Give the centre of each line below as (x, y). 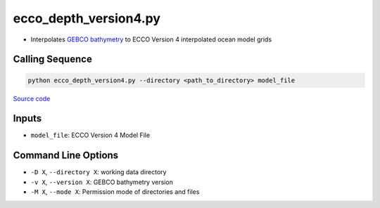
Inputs (27, 118)
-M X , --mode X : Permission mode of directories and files (115, 192)
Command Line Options (66, 156)
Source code (32, 98)
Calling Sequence (53, 59)
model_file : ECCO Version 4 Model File (90, 135)
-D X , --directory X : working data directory (99, 172)
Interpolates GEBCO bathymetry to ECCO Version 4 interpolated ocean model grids (151, 39)
